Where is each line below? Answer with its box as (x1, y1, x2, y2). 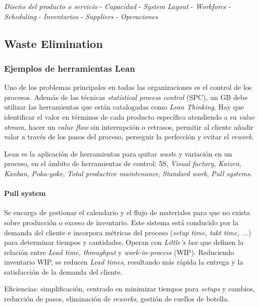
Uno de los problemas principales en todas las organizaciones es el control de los (4, 82, 252, 92)
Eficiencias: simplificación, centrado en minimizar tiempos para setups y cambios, (4, 283, 255, 294)
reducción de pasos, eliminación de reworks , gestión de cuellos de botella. (4, 293, 229, 304)
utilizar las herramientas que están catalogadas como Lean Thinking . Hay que (4, 101, 244, 112)
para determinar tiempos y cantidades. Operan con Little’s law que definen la (4, 237, 244, 247)
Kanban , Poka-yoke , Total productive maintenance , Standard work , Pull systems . (4, 168, 252, 178)
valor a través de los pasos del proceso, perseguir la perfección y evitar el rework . (4, 131, 254, 142)
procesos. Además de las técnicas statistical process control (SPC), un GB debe (4, 91, 248, 102)
